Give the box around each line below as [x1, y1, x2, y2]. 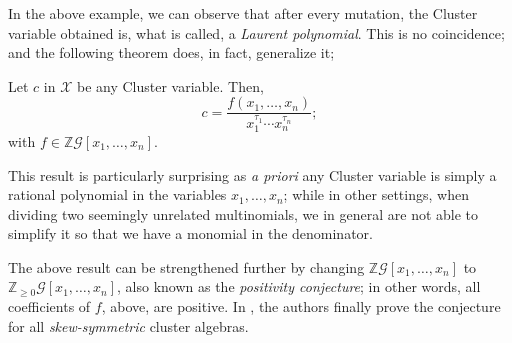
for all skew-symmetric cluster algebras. [8, 315, 249, 336]
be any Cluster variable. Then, [76, 75, 264, 96]
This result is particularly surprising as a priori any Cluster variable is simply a [8, 164, 497, 185]
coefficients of [8, 296, 91, 317]
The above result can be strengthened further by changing [8, 256, 365, 277]
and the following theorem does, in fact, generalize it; [8, 42, 335, 63]
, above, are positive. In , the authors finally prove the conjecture [101, 296, 501, 317]
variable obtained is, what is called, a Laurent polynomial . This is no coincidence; [8, 22, 505, 43]
